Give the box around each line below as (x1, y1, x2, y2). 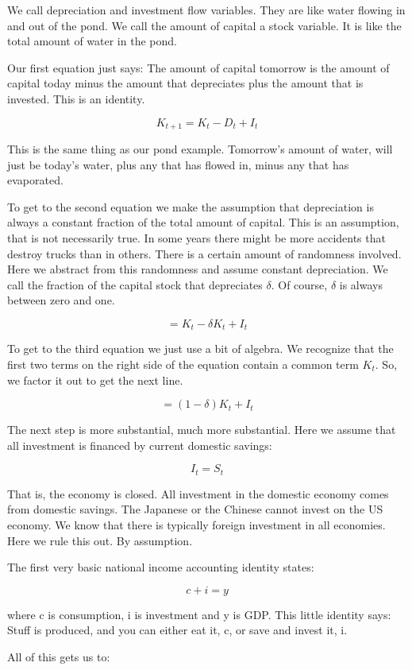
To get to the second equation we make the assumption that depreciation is (7, 198, 374, 215)
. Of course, (271, 276, 328, 292)
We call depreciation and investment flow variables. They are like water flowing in (7, 2, 406, 17)
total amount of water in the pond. (7, 33, 177, 49)
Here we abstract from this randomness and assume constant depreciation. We (7, 261, 388, 277)
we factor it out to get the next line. (7, 371, 183, 388)
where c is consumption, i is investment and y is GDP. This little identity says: (7, 606, 391, 622)
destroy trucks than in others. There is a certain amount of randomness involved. (7, 245, 402, 261)
